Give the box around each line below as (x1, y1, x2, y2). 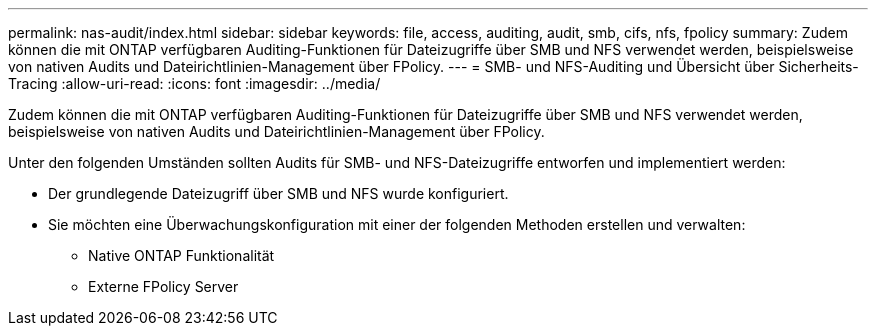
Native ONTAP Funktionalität (88, 247, 275, 264)
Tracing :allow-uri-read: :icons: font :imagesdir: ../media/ (8, 75, 381, 92)
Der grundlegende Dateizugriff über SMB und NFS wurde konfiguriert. (48, 185, 509, 202)
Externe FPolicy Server (88, 278, 239, 295)
